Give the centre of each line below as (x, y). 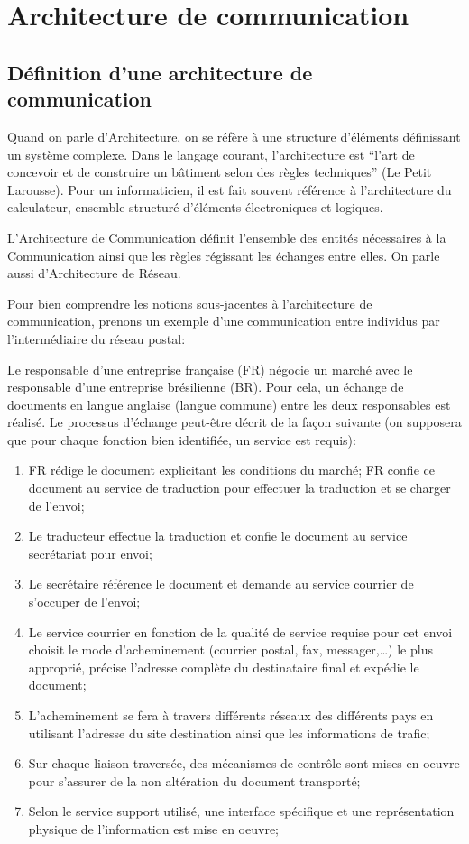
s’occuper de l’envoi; (84, 602)
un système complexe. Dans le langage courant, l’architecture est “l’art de (211, 154)
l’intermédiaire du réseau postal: (97, 338)
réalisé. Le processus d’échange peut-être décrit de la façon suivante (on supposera (234, 422)
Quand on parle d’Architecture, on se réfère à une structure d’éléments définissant (234, 136)
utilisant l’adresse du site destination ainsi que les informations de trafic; (229, 733)
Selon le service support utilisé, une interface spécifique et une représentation (241, 811)
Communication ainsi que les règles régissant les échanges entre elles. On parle (224, 255)
